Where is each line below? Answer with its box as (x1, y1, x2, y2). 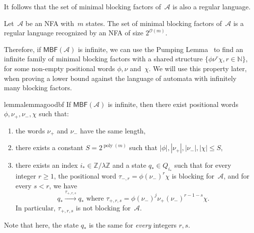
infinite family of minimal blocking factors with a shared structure (4, 53, 203, 64)
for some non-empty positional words (4, 63, 115, 73)
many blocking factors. (4, 82, 72, 93)
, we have (49, 181, 77, 191)
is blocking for (172, 170, 214, 181)
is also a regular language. (172, 1, 251, 11)
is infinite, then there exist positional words (107, 99, 238, 109)
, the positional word (54, 170, 117, 181)
